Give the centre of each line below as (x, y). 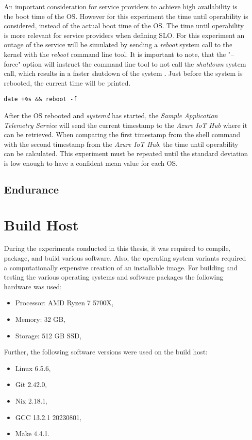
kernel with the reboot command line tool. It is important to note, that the (115, 54)
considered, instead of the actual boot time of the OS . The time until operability (124, 26)
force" (12, 63)
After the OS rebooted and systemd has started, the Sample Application (111, 115)
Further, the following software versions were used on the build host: (106, 352)
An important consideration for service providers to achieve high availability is (121, 6)
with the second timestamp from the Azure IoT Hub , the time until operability (121, 144)
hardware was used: (33, 286)
